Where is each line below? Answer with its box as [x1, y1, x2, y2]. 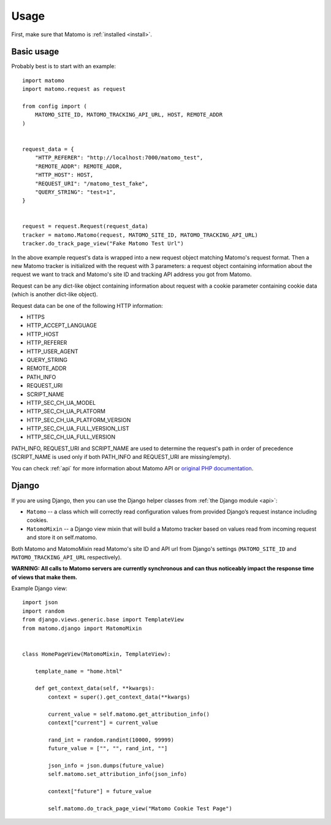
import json [22, 599, 58, 606]
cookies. [26, 516, 48, 524]
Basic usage [11, 47, 59, 57]
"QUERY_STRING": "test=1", [34, 188, 116, 196]
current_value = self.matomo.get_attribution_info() [48, 710, 210, 718]
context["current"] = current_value [48, 719, 159, 726]
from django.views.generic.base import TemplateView [22, 616, 184, 623]
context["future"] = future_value [48, 788, 152, 795]
